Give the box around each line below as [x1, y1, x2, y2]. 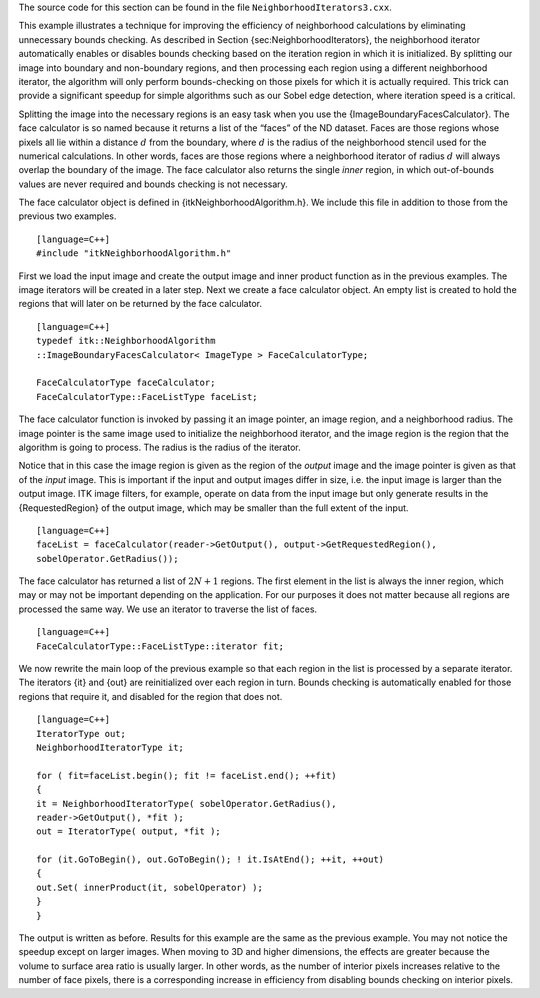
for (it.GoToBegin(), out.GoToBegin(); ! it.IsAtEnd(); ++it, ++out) [36, 854, 385, 865]
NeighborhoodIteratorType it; [36, 741, 185, 753]
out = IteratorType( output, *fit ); [36, 826, 222, 837]
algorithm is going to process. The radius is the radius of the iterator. [18, 441, 302, 453]
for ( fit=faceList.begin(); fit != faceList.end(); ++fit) [36, 770, 337, 781]
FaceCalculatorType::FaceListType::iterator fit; [36, 640, 285, 652]
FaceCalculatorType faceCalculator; [36, 377, 216, 389]
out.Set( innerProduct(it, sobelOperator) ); [36, 881, 264, 893]
